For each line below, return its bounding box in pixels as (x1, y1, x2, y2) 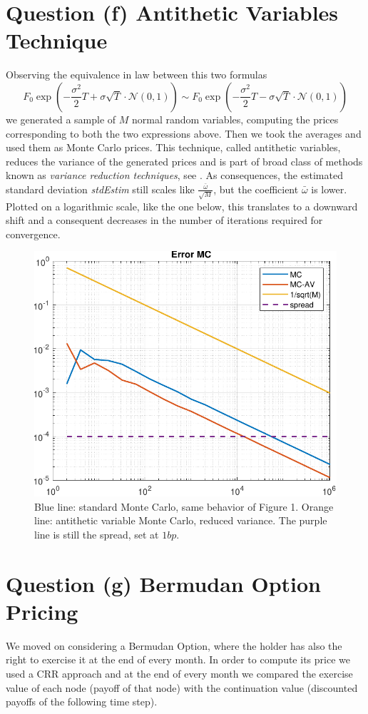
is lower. (311, 181, 347, 196)
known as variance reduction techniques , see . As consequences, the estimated (6, 168, 343, 183)
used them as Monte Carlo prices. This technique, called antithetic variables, (6, 140, 341, 155)
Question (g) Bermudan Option (6, 568, 322, 598)
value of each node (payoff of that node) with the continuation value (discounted (6, 680, 358, 695)
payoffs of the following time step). (6, 694, 158, 709)
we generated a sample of (6, 111, 116, 126)
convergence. (6, 226, 61, 241)
